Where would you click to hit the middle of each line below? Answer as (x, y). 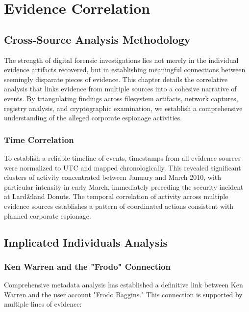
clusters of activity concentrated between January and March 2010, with (113, 177)
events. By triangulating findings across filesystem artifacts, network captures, (121, 98)
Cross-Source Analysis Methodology (97, 39)
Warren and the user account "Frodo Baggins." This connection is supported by (123, 294)
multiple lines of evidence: (43, 304)
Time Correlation (39, 139)
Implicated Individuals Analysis (86, 242)
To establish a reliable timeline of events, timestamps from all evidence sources (122, 157)
